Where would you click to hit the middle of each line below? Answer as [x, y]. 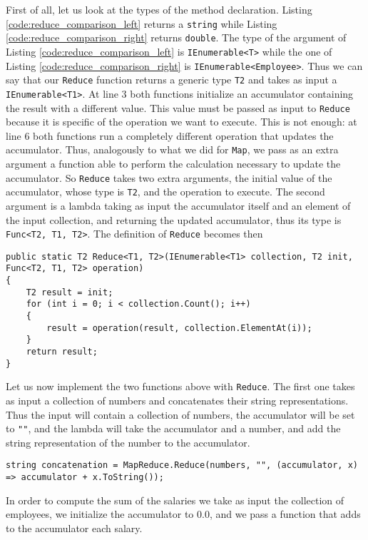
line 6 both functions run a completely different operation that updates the [170, 135]
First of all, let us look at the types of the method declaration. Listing [159, 9]
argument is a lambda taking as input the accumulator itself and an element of [178, 205]
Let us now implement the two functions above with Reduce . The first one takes [180, 386]
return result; [62, 352]
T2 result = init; [70, 292]
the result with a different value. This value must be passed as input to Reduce [178, 107]
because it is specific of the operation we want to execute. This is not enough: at [182, 122]
